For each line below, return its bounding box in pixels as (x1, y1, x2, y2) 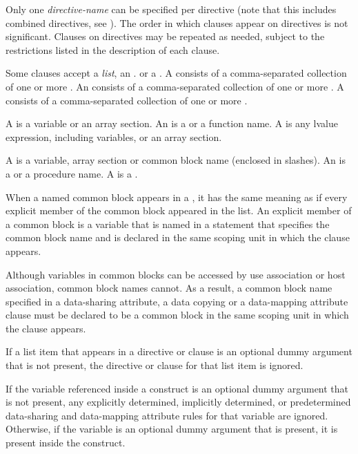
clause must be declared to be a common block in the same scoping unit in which (6, 308, 349, 322)
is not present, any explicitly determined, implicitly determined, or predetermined (6, 395, 351, 409)
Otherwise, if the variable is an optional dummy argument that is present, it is (6, 422, 338, 436)
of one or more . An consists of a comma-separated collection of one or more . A (6, 79, 344, 93)
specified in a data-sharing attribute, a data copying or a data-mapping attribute (6, 294, 348, 308)
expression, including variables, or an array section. (6, 129, 222, 144)
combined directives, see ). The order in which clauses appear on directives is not (6, 15, 348, 30)
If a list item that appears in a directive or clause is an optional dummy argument (6, 344, 352, 359)
